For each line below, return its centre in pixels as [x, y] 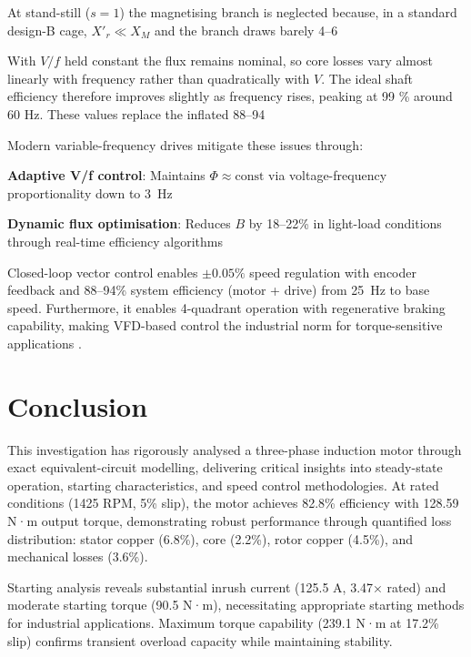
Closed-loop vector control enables [103, 272]
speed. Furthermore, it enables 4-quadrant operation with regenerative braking [226, 307]
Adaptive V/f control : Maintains [106, 175]
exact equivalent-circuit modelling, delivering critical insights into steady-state [225, 467]
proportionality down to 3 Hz [90, 192]
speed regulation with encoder [333, 272]
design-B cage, [47, 30]
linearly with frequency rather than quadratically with [159, 78]
